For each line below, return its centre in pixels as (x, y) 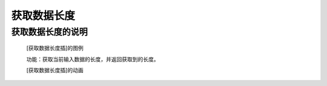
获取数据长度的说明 (49, 32)
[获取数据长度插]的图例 (55, 48)
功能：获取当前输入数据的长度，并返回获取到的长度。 (93, 59)
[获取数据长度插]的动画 (55, 70)
